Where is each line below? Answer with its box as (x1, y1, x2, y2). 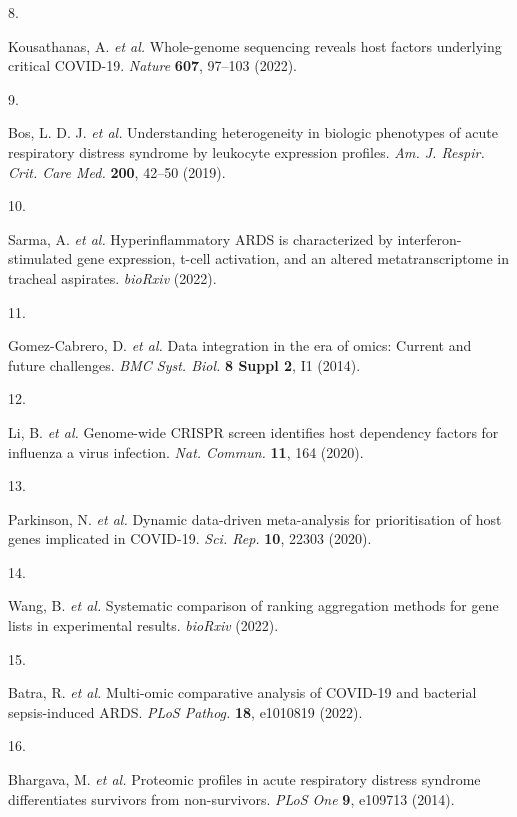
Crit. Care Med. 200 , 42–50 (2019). (8, 161, 226, 182)
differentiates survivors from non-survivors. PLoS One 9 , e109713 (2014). (8, 788, 455, 809)
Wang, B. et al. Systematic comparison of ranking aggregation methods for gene (8, 595, 499, 616)
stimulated (8, 248, 73, 269)
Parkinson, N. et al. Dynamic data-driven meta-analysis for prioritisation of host (8, 508, 502, 529)
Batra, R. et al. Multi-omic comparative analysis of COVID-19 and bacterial (8, 682, 477, 703)
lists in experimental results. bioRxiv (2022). (8, 615, 279, 636)
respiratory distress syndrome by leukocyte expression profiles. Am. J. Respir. (8, 141, 485, 162)
